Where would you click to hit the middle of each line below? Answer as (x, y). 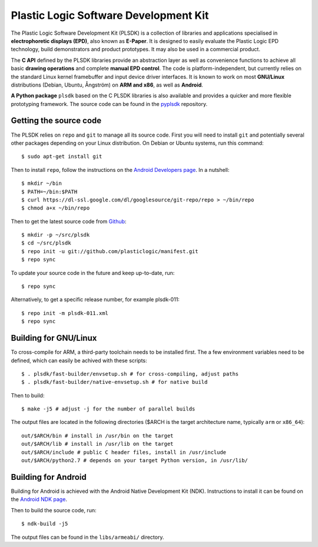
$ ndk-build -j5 (45, 524)
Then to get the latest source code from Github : (69, 221)
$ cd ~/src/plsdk (46, 243)
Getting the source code (56, 121)
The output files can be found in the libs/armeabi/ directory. (87, 537)
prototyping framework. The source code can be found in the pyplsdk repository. (109, 104)
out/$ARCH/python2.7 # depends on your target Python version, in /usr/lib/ (135, 460)
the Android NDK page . (39, 499)
